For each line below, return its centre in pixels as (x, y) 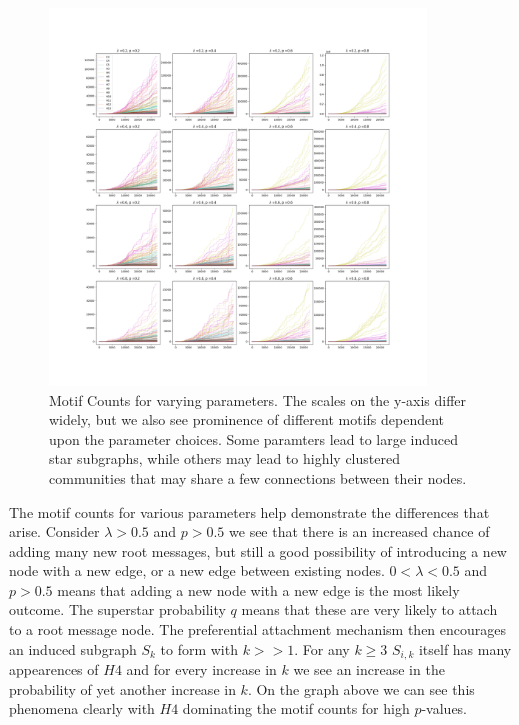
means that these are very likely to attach (369, 609)
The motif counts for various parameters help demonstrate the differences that (249, 511)
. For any (322, 648)
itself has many (465, 648)
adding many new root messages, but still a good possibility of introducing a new (258, 550)
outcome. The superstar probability (117, 609)
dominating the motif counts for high (296, 708)
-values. (444, 708)
